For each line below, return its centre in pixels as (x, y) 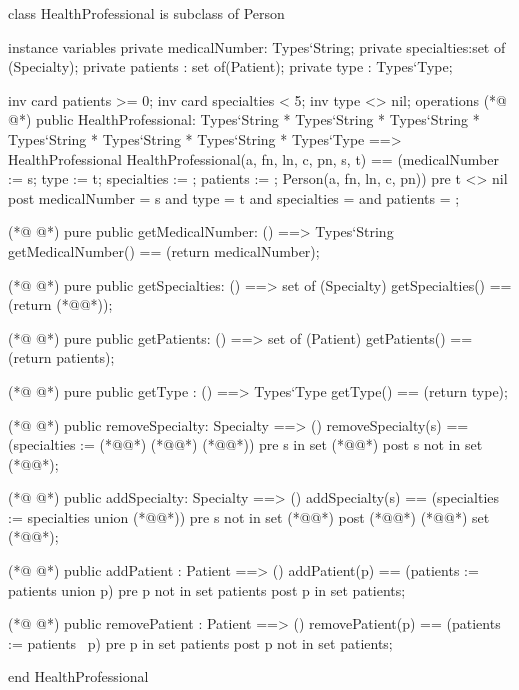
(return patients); (61, 357)
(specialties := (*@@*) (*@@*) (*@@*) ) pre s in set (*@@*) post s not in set (245, 444)
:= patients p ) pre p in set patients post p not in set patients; (200, 642)
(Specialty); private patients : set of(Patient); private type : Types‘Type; (230, 66)
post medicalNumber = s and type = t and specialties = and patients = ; (234, 197)
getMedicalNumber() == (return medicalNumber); (164, 250)
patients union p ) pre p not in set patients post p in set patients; (207, 589)
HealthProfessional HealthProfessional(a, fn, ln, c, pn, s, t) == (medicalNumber (253, 158)
